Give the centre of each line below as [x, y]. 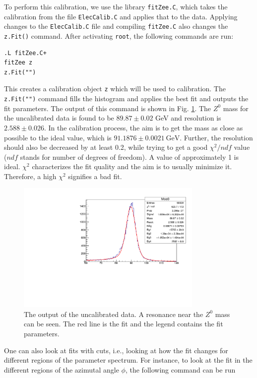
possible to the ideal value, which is [58, 137]
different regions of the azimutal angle [62, 369]
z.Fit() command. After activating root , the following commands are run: [119, 35]
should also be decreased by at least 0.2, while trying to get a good [106, 147]
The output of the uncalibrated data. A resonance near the [114, 314]
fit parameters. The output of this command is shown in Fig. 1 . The [108, 108]
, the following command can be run [180, 369]
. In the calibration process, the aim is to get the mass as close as [143, 127]
